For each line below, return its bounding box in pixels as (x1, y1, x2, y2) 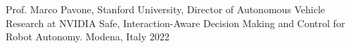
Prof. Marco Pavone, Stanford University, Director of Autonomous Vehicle (6, 2, 326, 16)
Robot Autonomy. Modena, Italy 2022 (6, 29, 170, 44)
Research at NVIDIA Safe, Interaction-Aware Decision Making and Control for (6, 15, 345, 30)
